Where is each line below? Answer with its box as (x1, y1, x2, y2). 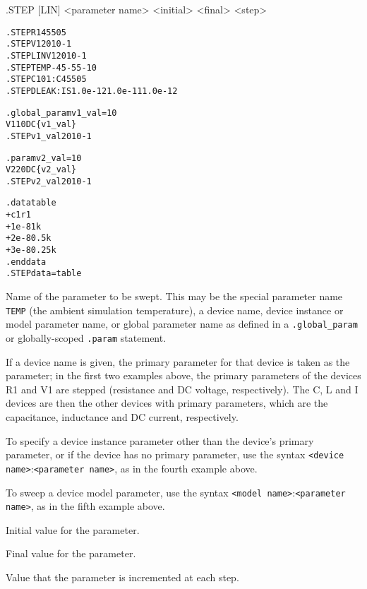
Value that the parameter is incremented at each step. (6, 570, 239, 584)
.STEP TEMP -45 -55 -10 (6, 62, 97, 73)
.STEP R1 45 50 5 (6, 27, 66, 37)
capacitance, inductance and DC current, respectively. (6, 410, 239, 424)
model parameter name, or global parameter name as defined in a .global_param (6, 316, 358, 331)
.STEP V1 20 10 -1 (6, 39, 72, 49)
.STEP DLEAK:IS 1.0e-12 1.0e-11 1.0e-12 (6, 85, 178, 96)
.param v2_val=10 (6, 153, 82, 163)
